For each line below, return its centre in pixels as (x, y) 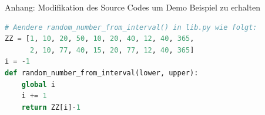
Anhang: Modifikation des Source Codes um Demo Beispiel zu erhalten (133, 7)
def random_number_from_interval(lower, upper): (102, 73)
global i (38, 84)
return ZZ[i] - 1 (51, 107)
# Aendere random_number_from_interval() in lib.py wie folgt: (131, 27)
